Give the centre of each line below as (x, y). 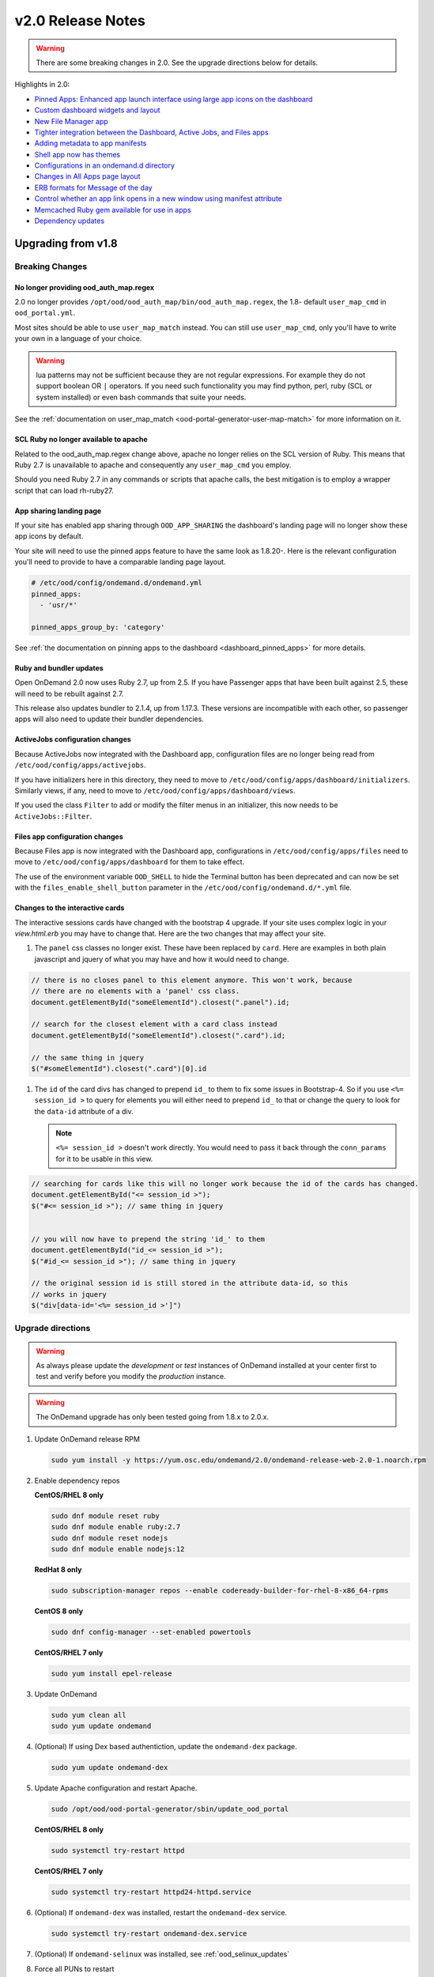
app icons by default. (49, 536)
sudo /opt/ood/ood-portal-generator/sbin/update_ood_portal (170, 1809)
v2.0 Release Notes (80, 21)
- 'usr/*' (59, 605)
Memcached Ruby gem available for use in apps (113, 210)
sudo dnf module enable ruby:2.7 (116, 1527)
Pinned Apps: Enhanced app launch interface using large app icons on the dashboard (174, 99)
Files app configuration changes (69, 836)
